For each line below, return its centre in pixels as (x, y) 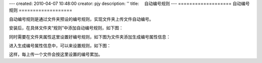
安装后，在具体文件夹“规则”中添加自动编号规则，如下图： (66, 28)
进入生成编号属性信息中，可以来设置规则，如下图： (60, 45)
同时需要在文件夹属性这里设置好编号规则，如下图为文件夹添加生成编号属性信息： (90, 37)
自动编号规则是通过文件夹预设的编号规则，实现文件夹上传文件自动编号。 (81, 19)
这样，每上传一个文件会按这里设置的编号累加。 (56, 54)
